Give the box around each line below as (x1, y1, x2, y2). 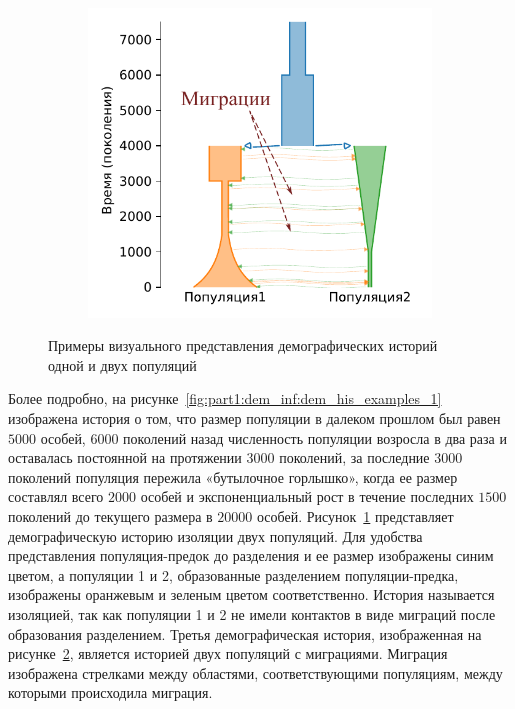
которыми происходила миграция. (8, 682, 213, 703)
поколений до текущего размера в (8, 505, 213, 526)
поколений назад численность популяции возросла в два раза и (123, 427, 507, 448)
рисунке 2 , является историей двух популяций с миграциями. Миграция (8, 643, 448, 664)
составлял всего (8, 486, 104, 507)
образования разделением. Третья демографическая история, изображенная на (8, 623, 482, 644)
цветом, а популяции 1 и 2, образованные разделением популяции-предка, (8, 564, 459, 585)
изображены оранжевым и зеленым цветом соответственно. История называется (8, 584, 495, 605)
